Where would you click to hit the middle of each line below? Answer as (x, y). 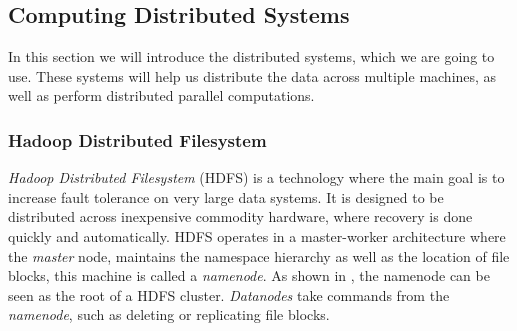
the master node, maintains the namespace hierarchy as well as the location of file (259, 255)
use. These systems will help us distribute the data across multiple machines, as (252, 75)
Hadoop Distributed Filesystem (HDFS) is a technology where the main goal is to (256, 177)
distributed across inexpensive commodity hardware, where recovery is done (240, 216)
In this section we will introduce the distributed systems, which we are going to (251, 56)
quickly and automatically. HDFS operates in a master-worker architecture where (257, 235)
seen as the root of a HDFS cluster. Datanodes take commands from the (229, 294)
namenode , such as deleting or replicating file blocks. (169, 314)
